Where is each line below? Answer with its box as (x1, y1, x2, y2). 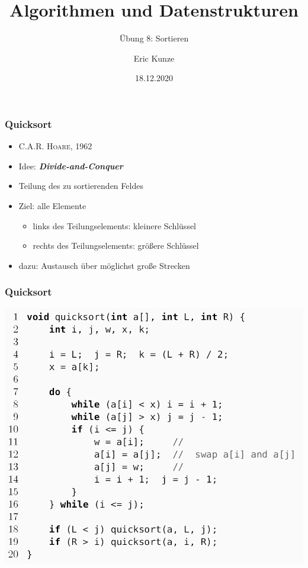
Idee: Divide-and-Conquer (18, 159, 123, 172)
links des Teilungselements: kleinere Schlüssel (33, 219, 197, 232)
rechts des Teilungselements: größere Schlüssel (33, 239, 199, 252)
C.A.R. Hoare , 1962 (18, 140, 92, 152)
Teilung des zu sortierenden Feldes (18, 179, 143, 192)
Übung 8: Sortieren (119, 32, 189, 44)
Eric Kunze (133, 52, 175, 64)
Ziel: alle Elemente (18, 199, 86, 211)
